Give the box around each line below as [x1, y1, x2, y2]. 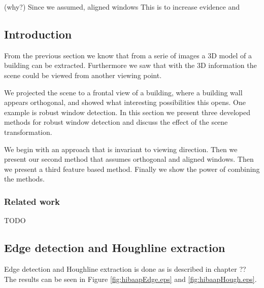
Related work [4, 195, 60, 207]
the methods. [4, 173, 45, 184]
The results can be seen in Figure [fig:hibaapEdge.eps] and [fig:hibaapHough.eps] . [4, 273, 257, 284]
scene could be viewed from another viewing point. [4, 69, 162, 80]
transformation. [4, 126, 52, 137]
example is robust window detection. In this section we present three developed [4, 106, 251, 117]
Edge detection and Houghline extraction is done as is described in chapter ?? [4, 263, 246, 274]
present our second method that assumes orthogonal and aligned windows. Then [4, 154, 254, 164]
